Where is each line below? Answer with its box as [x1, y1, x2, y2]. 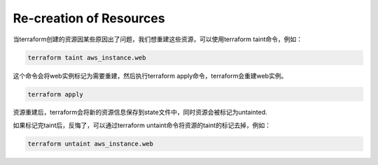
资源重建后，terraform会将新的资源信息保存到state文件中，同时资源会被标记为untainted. [13, 108, 267, 117]
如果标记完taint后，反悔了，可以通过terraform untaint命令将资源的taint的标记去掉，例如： [13, 121, 271, 129]
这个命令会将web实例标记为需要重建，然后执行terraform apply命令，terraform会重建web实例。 [13, 71, 288, 80]
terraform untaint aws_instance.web [27, 140, 154, 148]
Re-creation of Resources [13, 10, 165, 26]
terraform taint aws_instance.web [27, 53, 146, 62]
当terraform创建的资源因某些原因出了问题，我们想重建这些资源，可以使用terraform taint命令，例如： [13, 35, 302, 43]
